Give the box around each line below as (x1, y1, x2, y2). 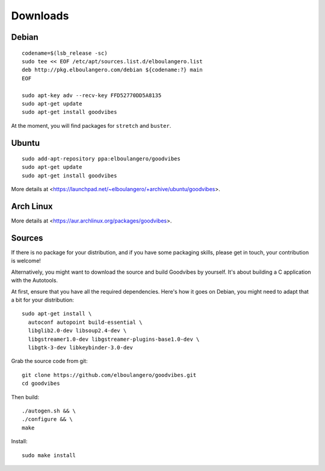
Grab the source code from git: (11, 358, 88, 365)
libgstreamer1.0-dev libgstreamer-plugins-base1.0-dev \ (28, 335, 200, 343)
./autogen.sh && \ (22, 407, 76, 414)
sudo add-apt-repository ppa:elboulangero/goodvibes (22, 156, 181, 162)
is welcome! (11, 257, 42, 265)
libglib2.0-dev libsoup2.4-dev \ (28, 327, 127, 334)
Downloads (11, 9, 69, 22)
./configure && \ (22, 416, 73, 423)
